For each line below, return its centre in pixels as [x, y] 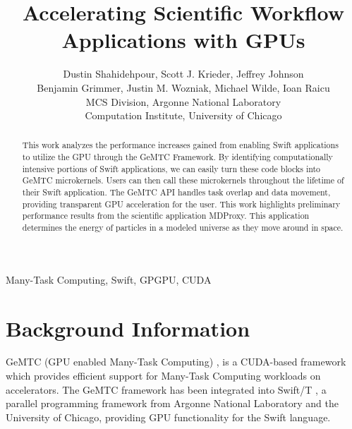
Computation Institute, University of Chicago [183, 115]
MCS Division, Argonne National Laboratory [183, 101]
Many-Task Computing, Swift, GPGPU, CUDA [109, 279]
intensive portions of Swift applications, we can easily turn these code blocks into [171, 168]
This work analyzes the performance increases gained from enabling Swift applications [180, 145]
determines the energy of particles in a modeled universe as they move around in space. [183, 228]
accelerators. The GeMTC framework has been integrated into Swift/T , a [166, 389]
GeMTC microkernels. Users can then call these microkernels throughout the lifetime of [183, 180]
